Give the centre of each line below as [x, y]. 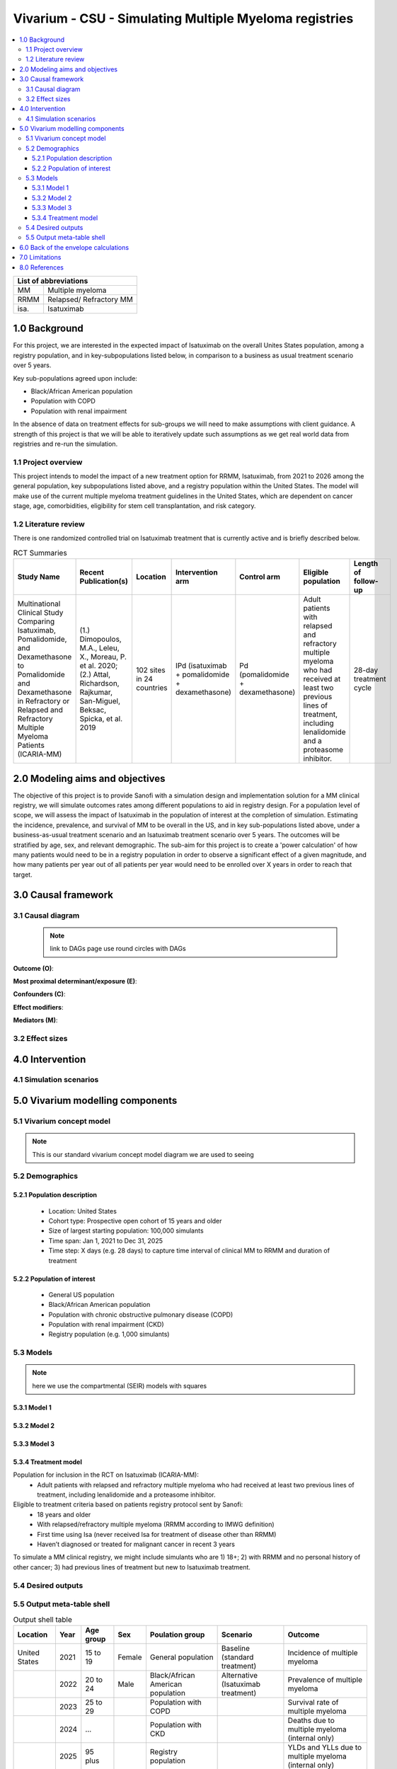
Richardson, [99, 684]
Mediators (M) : [35, 1020]
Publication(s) [104, 582]
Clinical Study [40, 613]
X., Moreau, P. [103, 657]
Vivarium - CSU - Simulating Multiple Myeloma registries [183, 18]
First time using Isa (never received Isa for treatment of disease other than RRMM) [157, 1534]
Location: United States [82, 1211]
